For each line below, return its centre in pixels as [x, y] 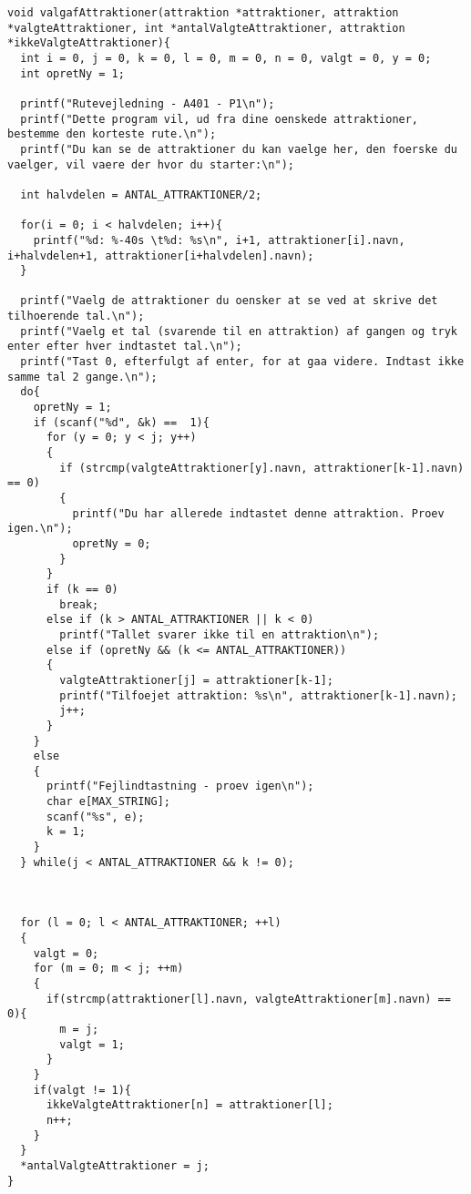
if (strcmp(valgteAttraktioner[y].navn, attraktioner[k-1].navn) [262, 468]
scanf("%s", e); [95, 816]
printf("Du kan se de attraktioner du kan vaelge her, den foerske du [239, 149]
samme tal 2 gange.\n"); [82, 377]
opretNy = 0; [112, 543]
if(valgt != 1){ [82, 1090]
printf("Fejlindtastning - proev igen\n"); [180, 786]
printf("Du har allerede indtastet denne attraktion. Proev [258, 513]
